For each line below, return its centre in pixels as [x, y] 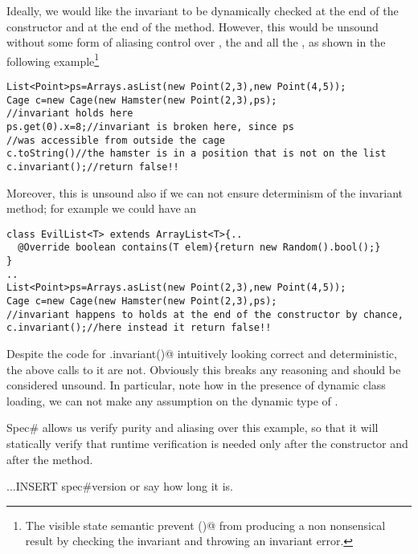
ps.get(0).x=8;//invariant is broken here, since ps [150, 127]
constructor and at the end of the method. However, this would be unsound [193, 26]
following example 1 [53, 59]
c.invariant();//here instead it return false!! [139, 328]
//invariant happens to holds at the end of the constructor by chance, [205, 314]
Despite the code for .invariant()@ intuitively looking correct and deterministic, [202, 354]
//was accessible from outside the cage [116, 140]
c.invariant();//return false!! [93, 167]
